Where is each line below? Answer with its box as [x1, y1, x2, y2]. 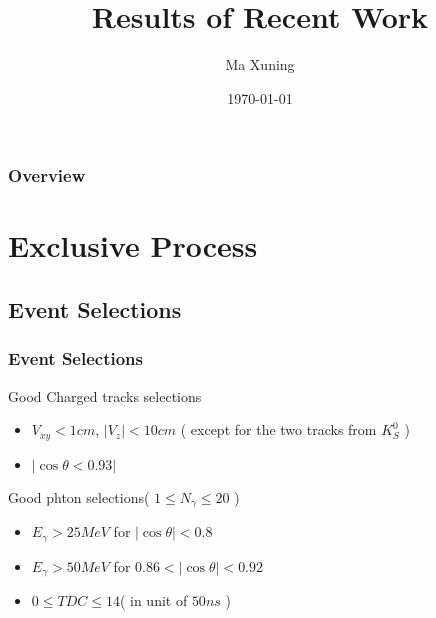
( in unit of [119, 590, 188, 611]
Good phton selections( [8, 486, 150, 507]
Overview [8, 163, 86, 188]
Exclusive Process [8, 225, 258, 266]
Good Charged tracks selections [8, 385, 202, 406]
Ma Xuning [225, 54, 295, 75]
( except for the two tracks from [180, 419, 377, 440]
